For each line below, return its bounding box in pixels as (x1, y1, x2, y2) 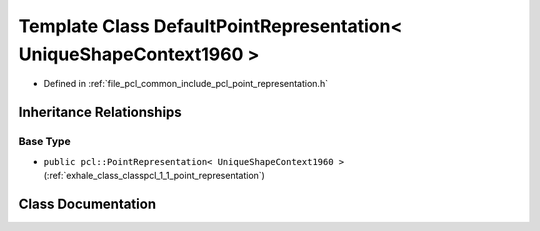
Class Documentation (18, 195, 157, 212)
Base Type (18, 135, 71, 149)
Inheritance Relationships (18, 104, 182, 121)
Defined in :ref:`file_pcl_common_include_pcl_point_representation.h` (43, 78, 329, 90)
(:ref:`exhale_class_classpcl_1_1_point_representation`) (43, 169, 265, 181)
